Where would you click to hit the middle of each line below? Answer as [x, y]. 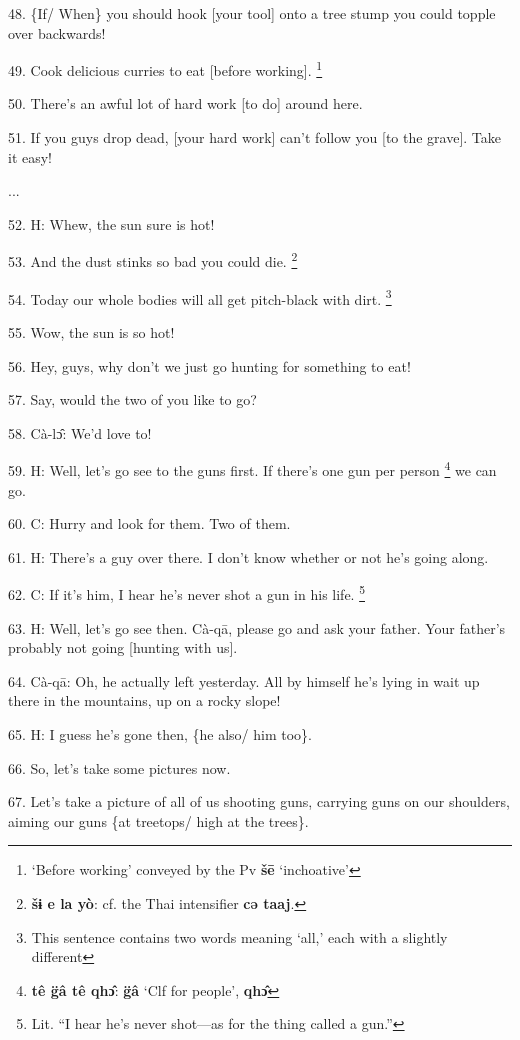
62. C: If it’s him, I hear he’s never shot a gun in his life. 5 [186, 592]
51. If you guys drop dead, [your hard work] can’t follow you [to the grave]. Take [255, 137]
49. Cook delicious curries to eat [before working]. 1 [165, 68]
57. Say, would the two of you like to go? [132, 399]
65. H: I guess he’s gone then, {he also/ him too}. [160, 733]
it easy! [30, 156]
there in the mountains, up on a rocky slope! [144, 700]
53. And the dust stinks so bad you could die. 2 [153, 260]
